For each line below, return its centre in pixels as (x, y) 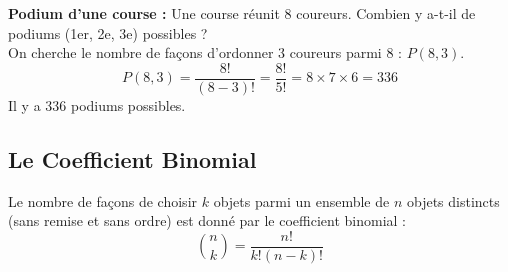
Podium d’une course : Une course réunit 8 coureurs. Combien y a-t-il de (242, 13)
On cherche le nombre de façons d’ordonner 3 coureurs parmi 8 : (205, 52)
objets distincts (453, 200)
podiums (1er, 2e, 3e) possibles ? (108, 32)
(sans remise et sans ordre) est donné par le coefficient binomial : (207, 220)
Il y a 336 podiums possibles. (97, 104)
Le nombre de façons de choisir (103, 200)
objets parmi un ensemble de (301, 200)
